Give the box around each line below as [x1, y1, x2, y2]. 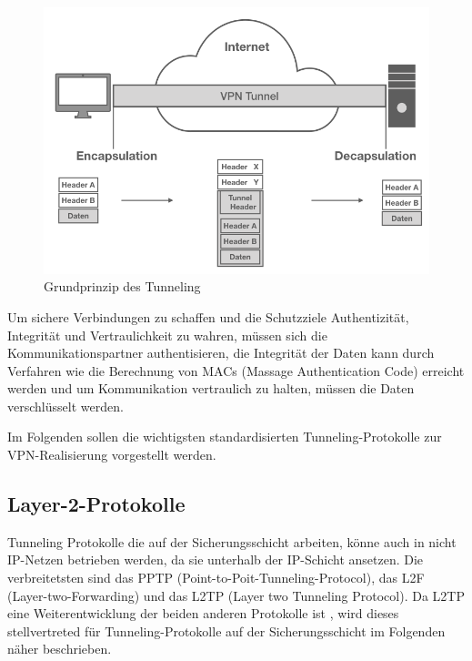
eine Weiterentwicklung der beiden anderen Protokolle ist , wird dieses [7, 604, 399, 623]
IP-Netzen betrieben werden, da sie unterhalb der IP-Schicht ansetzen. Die [7, 550, 424, 569]
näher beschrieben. [7, 639, 112, 658]
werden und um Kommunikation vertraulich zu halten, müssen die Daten [7, 379, 415, 398]
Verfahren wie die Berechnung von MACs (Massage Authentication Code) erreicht [7, 361, 465, 380]
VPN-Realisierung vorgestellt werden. [7, 445, 216, 464]
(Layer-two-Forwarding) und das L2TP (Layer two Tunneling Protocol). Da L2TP [7, 585, 465, 605]
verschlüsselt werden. [7, 396, 124, 415]
